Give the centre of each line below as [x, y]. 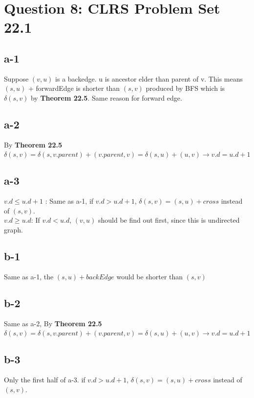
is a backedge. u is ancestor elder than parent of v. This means [149, 78]
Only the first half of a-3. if [45, 379]
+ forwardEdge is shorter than [74, 88]
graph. [13, 229]
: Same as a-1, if [69, 201]
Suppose [16, 78]
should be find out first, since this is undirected [169, 220]
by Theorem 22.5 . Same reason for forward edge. [106, 97]
